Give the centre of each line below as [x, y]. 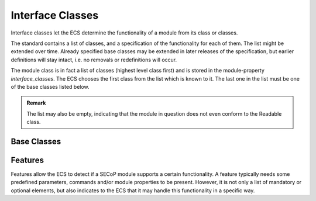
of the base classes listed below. [50, 86]
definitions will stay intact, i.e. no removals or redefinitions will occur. [94, 60]
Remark [36, 103]
